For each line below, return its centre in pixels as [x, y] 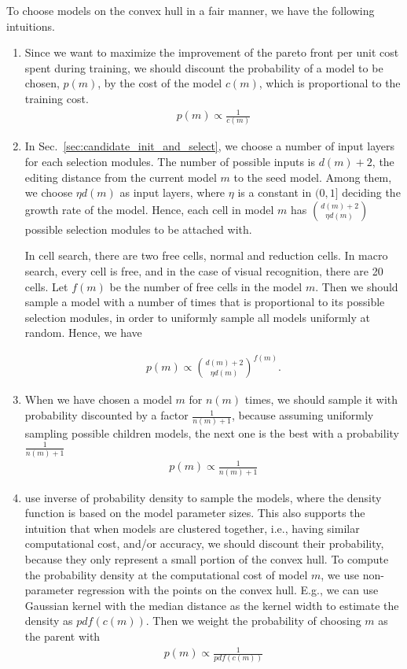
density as [49, 621]
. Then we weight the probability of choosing [253, 621]
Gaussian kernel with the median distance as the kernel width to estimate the [212, 605]
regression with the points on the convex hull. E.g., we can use [228, 590]
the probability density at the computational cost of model [166, 574]
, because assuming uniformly [302, 415]
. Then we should [357, 286]
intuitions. [31, 26]
